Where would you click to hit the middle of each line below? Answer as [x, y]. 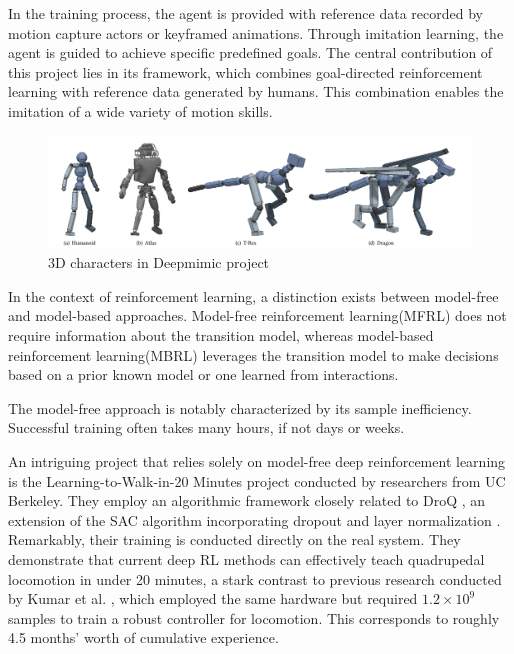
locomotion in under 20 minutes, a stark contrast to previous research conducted [255, 578]
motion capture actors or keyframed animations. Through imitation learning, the [256, 32]
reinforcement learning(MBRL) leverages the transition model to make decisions [253, 354]
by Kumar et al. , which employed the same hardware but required [213, 598]
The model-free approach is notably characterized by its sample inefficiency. [240, 407]
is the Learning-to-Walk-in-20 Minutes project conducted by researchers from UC [257, 480]
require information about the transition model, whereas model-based [221, 334]
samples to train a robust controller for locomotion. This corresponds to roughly [254, 617]
